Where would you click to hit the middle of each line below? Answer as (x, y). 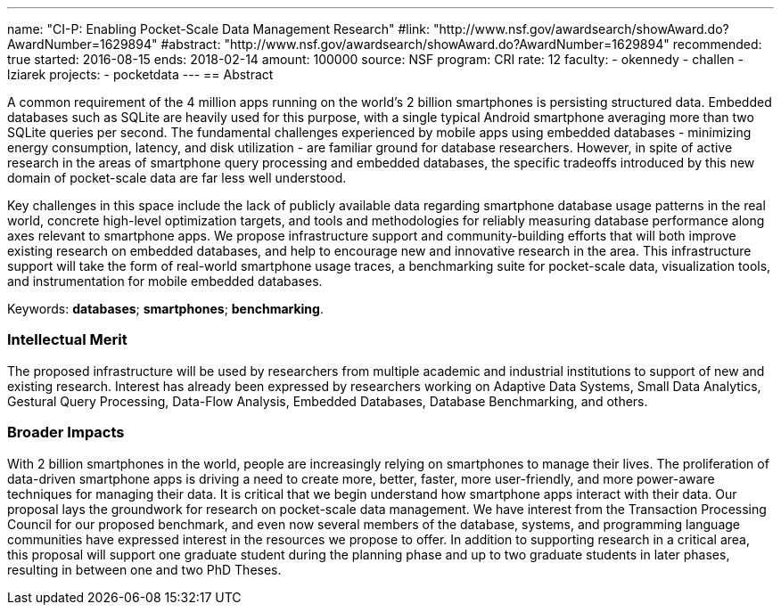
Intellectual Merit (67, 340)
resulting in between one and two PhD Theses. (144, 569)
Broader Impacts (66, 432)
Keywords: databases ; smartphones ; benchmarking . (165, 309)
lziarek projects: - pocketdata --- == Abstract (140, 74)
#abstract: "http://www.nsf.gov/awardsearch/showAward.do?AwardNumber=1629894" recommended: (461, 44)
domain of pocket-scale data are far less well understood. (177, 178)
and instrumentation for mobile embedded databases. (165, 281)
